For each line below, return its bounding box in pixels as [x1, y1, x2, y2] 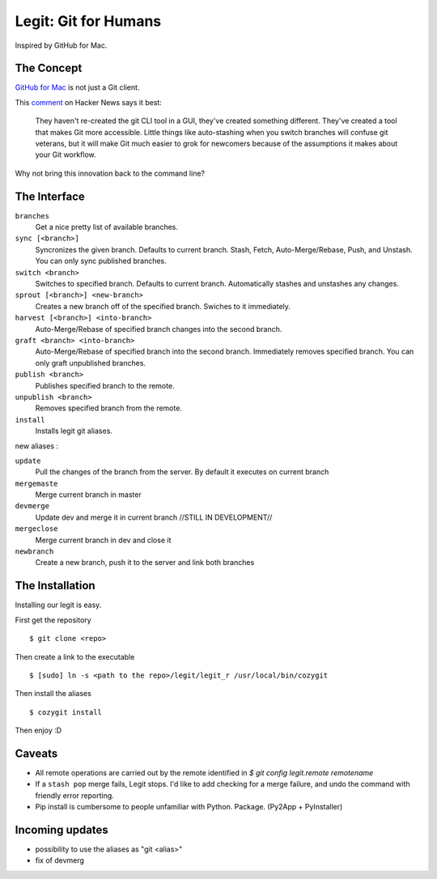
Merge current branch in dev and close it [35, 535, 172, 545]
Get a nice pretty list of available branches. [35, 223, 178, 232]
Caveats [15, 746, 58, 760]
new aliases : [15, 441, 58, 451]
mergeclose [15, 524, 58, 533]
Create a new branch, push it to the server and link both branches [35, 558, 255, 567]
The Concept [15, 62, 83, 75]
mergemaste [15, 478, 58, 488]
